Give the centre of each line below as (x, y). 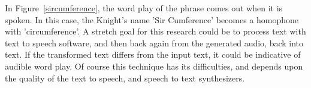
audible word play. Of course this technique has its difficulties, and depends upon (154, 66)
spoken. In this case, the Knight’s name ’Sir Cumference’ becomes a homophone (152, 19)
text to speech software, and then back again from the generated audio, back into (154, 43)
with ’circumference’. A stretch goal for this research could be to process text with (155, 31)
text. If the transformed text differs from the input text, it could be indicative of (153, 54)
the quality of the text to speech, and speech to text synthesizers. (125, 78)
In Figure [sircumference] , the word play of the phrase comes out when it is (144, 8)
